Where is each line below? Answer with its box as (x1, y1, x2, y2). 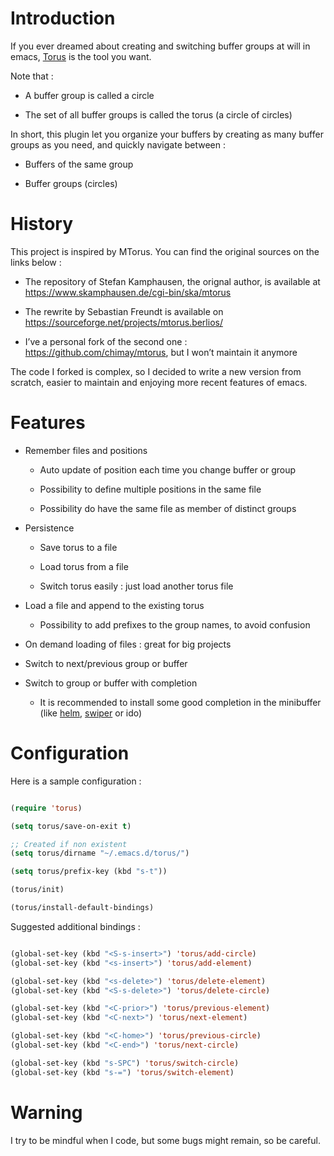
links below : (10, 256, 62, 268)
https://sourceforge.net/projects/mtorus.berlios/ (24, 316, 223, 328)
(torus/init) (10, 885, 65, 895)
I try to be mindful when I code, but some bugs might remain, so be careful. (10, 1134, 321, 1146)
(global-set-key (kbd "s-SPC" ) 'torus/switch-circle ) (10, 1058, 240, 1068)
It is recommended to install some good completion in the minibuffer (39, 696, 322, 708)
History (10, 213, 74, 236)
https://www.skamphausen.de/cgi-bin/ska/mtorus (24, 286, 232, 298)
